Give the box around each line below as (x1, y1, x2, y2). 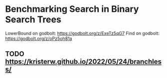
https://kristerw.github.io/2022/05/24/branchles (5, 58, 162, 66)
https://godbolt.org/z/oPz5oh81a (5, 36, 72, 41)
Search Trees (5, 14, 61, 25)
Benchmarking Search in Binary (5, 3, 139, 15)
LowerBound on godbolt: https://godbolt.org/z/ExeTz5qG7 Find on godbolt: (5, 30, 160, 36)
